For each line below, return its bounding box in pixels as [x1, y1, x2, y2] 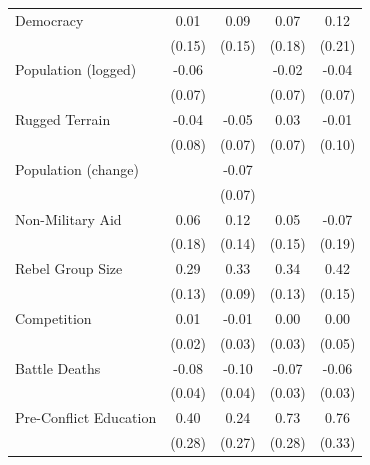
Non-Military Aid [15, 208, 122, 229]
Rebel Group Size [15, 258, 123, 279]
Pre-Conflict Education [15, 407, 157, 428]
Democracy [15, 9, 84, 30]
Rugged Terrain [15, 109, 111, 130]
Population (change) [15, 158, 139, 179]
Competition [15, 307, 92, 328]
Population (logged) [15, 59, 137, 80]
